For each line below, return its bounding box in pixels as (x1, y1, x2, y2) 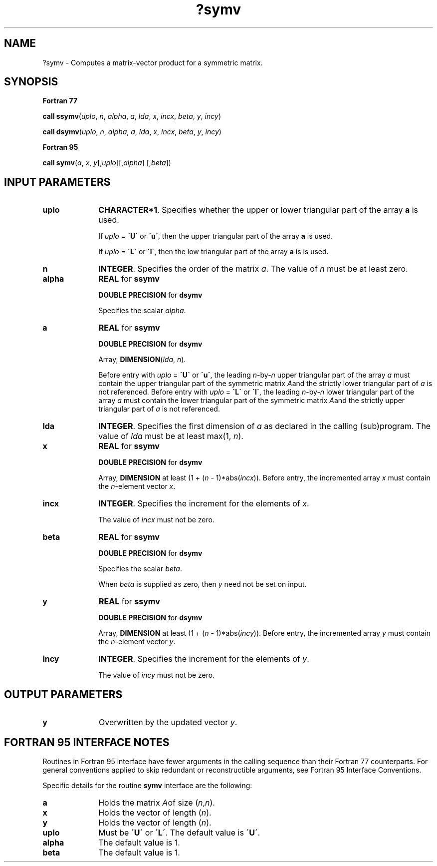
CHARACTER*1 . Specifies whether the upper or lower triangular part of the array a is (98, 205, 419, 215)
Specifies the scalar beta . (98, 564, 182, 573)
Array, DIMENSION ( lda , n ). (98, 355, 186, 364)
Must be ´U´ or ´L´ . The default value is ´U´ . (98, 827, 260, 838)
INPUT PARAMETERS (4, 175, 111, 188)
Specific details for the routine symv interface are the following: (42, 781, 252, 790)
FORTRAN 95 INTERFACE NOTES (4, 736, 170, 749)
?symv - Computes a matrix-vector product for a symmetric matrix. (42, 58, 263, 67)
